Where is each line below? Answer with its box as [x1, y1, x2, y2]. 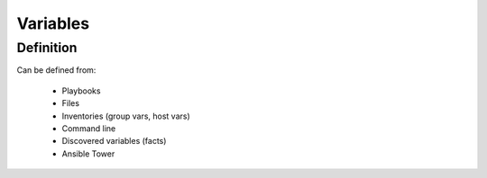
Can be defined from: [16, 65, 96, 76]
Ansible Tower [61, 148, 115, 159]
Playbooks [61, 85, 101, 96]
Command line [61, 122, 116, 134]
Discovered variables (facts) [61, 136, 167, 147]
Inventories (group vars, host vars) [61, 111, 191, 121]
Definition [16, 40, 78, 56]
